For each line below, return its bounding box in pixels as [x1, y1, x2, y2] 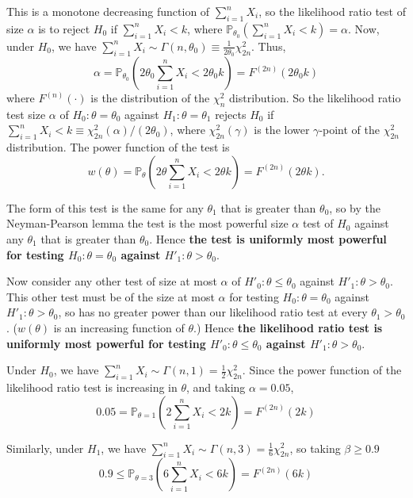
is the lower [254, 121, 310, 138]
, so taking [289, 439, 341, 456]
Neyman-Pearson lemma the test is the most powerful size [6, 215, 289, 232]
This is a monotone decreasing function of [6, 3, 210, 19]
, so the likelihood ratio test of [258, 3, 406, 19]
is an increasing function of [53, 319, 185, 335]
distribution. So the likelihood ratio [229, 90, 401, 106]
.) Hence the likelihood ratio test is [193, 319, 383, 335]
